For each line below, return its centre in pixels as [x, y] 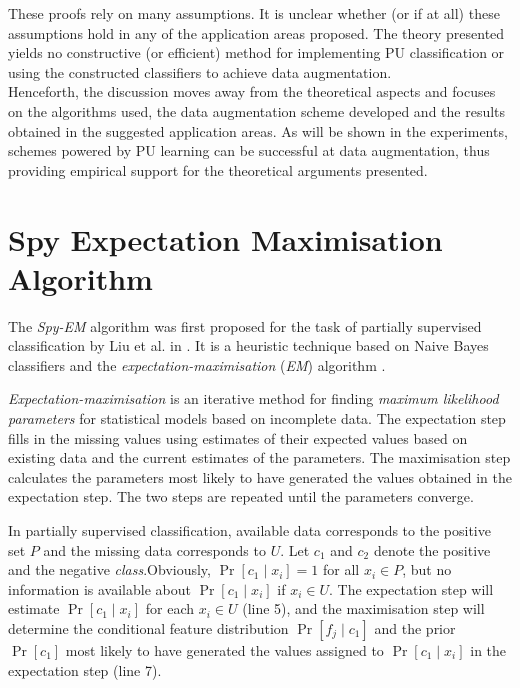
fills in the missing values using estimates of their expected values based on [238, 437]
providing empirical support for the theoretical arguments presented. [218, 169]
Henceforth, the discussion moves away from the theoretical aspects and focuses [252, 91]
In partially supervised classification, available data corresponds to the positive [249, 530]
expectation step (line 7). [85, 669]
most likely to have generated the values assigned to [224, 649]
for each [170, 608]
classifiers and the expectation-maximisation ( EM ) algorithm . [197, 364]
